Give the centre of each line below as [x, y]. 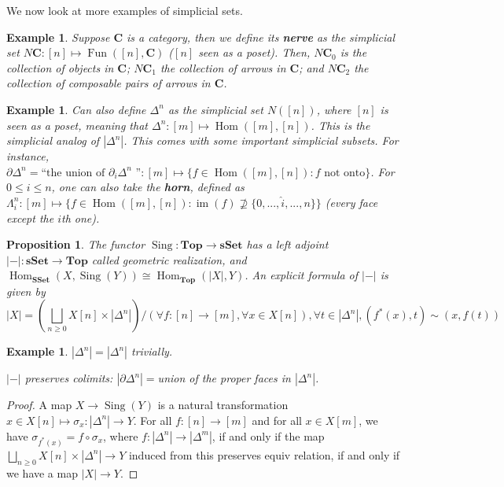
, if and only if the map [268, 435]
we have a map [42, 472]
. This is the [340, 125]
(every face [351, 202]
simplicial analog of [53, 140]
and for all [277, 420]
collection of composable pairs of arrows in [109, 83]
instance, [28, 156]
